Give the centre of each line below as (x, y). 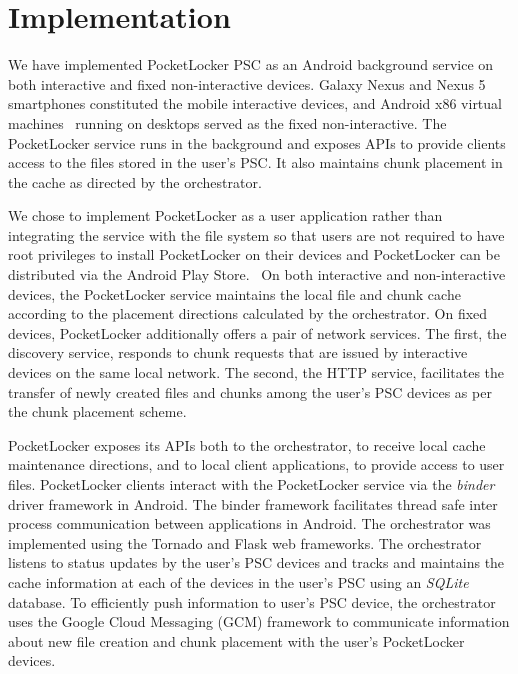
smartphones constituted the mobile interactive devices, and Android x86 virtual (255, 103)
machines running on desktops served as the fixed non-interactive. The (227, 122)
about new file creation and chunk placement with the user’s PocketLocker (236, 640)
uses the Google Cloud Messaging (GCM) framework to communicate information (259, 621)
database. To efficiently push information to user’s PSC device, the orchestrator (252, 601)
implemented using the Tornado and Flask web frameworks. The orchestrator (245, 542)
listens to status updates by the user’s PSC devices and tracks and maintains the (256, 562)
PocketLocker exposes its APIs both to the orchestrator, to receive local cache (247, 444)
